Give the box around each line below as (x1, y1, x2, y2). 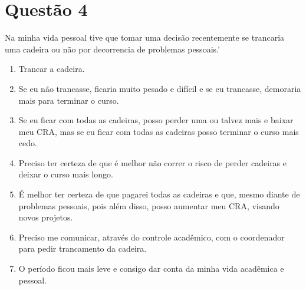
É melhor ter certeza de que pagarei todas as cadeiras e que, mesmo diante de (18, 188, 300, 200)
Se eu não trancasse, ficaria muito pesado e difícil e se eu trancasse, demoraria (18, 82, 301, 94)
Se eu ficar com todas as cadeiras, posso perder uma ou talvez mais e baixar (18, 114, 294, 126)
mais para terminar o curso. (18, 94, 119, 106)
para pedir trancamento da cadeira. (18, 242, 147, 255)
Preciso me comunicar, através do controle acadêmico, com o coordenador (18, 230, 285, 243)
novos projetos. (18, 211, 73, 223)
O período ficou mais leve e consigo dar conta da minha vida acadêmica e (18, 262, 284, 275)
